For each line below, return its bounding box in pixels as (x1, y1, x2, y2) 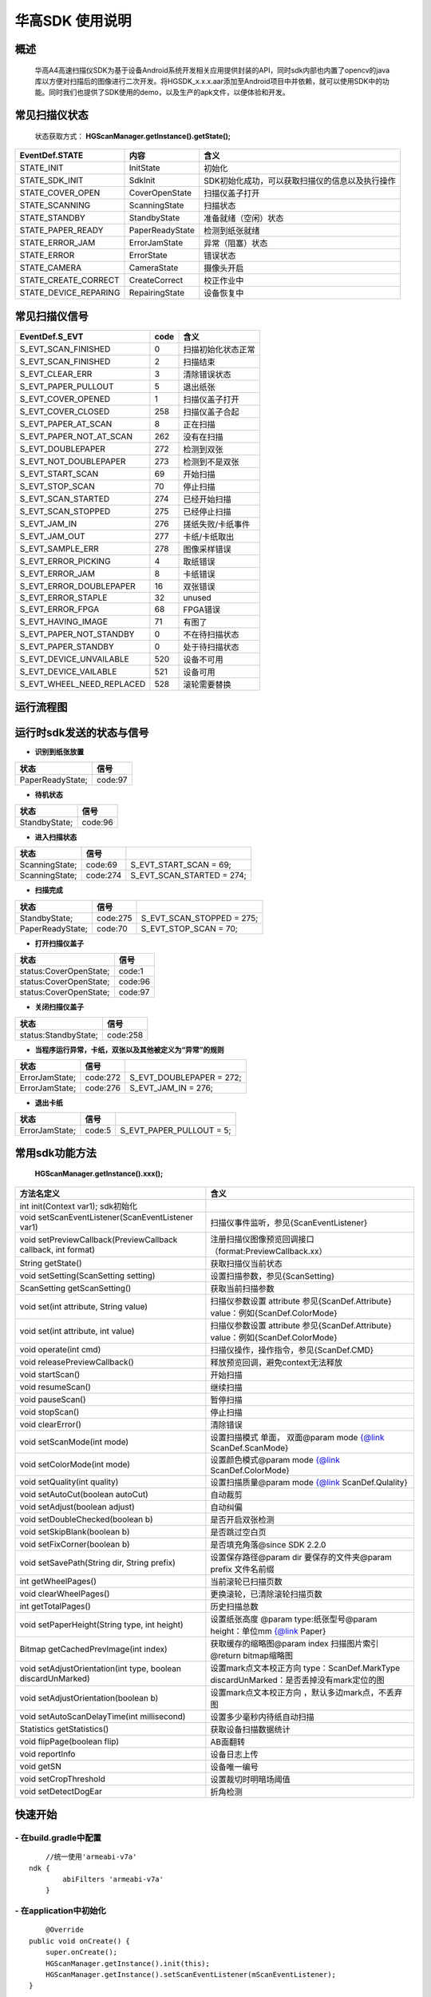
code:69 (85, 860, 117, 871)
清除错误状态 (183, 368, 231, 379)
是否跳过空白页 (210, 1527, 267, 1538)
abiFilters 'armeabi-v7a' (62, 1875, 164, 1884)
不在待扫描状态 (183, 629, 239, 640)
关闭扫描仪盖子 (34, 1002, 84, 1012)
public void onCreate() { (29, 1936, 131, 1945)
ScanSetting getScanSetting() (19, 1282, 132, 1293)
